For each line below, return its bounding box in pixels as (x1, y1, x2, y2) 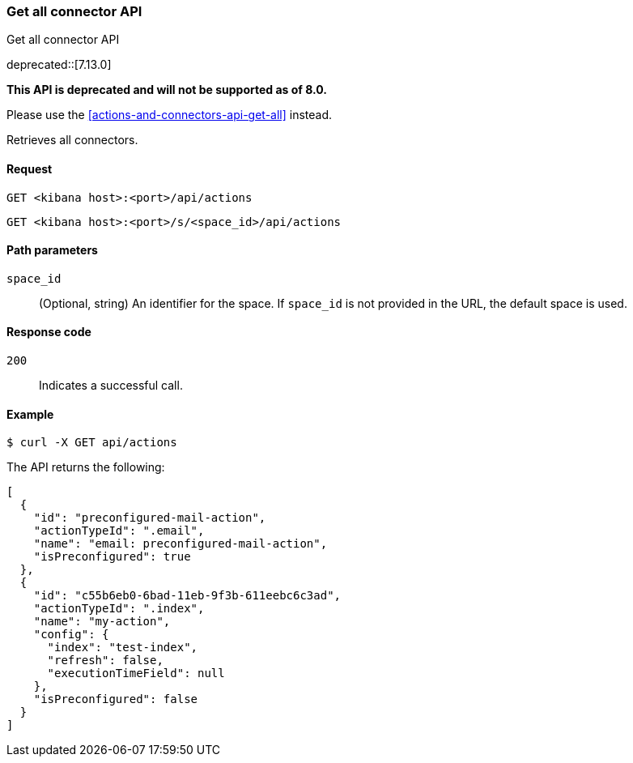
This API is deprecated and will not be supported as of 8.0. (6, 83, 327, 97)
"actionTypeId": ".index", (33, 602, 205, 616)
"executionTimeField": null (47, 667, 225, 680)
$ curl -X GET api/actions (6, 436, 177, 450)
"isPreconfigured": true (33, 550, 191, 564)
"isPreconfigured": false (33, 693, 198, 706)
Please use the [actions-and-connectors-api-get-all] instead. (6, 108, 333, 122)
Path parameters (6, 243, 98, 258)
